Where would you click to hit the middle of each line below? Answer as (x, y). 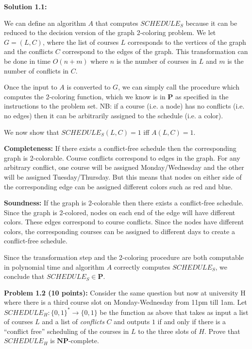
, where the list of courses (81, 42)
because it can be (211, 23)
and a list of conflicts (73, 321)
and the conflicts (29, 51)
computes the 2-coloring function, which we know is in (85, 96)
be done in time (27, 61)
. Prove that (222, 331)
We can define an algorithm (45, 23)
